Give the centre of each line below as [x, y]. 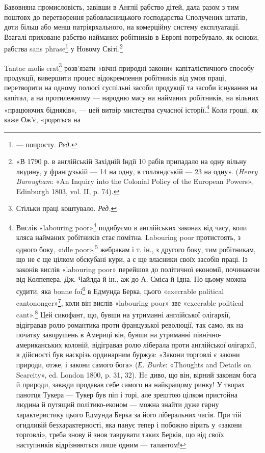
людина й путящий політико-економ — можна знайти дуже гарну [117, 404]
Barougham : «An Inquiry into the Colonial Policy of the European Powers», [135, 181]
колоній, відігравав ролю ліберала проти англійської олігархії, [160, 344]
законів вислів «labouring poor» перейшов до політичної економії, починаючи [138, 269]
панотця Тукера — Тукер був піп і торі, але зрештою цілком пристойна [127, 394]
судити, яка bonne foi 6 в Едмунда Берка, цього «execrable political [120, 290]
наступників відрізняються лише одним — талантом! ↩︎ [101, 444]
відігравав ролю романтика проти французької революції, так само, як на [130, 324]
